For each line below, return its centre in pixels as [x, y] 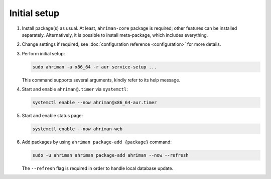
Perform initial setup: [43, 53]
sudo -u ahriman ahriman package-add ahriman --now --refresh [110, 155]
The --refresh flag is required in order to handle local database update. [98, 168]
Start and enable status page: [52, 116]
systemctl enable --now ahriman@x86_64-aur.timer [95, 103]
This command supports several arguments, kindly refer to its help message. [101, 80]
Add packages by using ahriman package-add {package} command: [97, 142]
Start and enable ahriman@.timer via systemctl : [75, 89]
